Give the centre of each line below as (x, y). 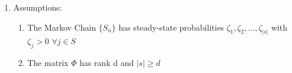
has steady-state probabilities (171, 27)
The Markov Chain (62, 27)
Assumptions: (38, 7)
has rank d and (107, 63)
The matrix (48, 63)
